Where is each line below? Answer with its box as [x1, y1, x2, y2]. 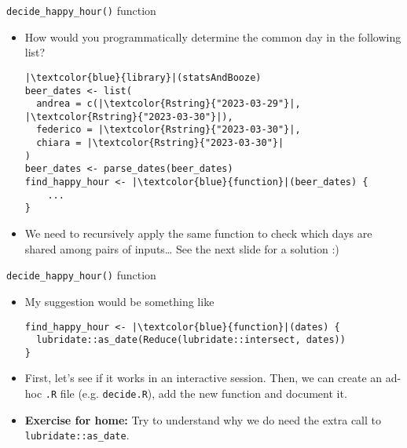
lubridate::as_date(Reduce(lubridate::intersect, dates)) [36, 334, 346, 346]
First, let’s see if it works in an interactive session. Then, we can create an [24, 370, 383, 386]
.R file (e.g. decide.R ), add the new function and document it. [45, 385, 347, 402]
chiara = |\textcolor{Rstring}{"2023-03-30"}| [36, 137, 284, 149]
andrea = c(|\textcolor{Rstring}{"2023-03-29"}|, [36, 98, 301, 110]
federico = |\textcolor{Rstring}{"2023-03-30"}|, [36, 124, 301, 136]
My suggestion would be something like [24, 293, 214, 309]
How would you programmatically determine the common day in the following [24, 28, 401, 45]
